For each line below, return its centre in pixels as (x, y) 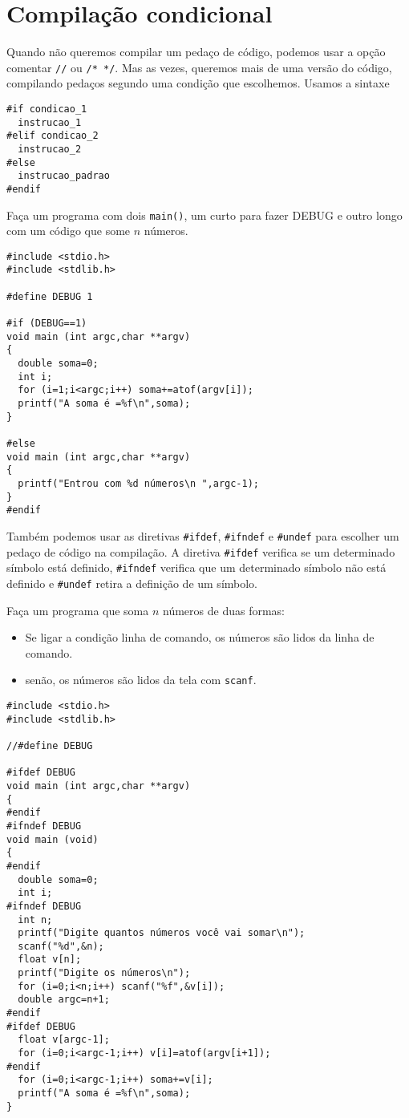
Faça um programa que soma (78, 610)
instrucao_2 (50, 149)
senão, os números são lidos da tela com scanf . (141, 680)
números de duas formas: (224, 610)
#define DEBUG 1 (50, 296)
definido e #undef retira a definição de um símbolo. (132, 583)
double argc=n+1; (64, 1000)
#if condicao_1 (47, 109)
